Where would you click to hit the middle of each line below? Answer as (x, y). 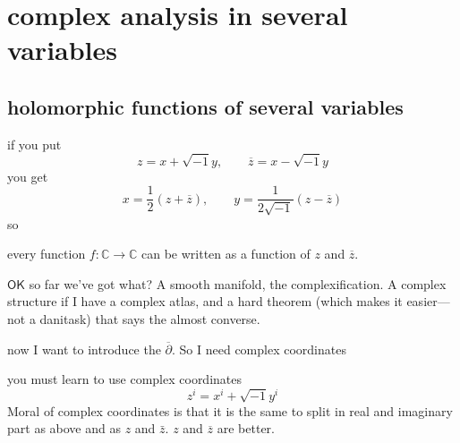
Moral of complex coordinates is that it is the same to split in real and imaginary (230, 410)
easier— (428, 301)
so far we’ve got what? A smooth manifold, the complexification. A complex (238, 283)
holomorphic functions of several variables (205, 106)
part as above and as (64, 428)
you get (28, 176)
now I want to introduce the (84, 349)
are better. (246, 428)
